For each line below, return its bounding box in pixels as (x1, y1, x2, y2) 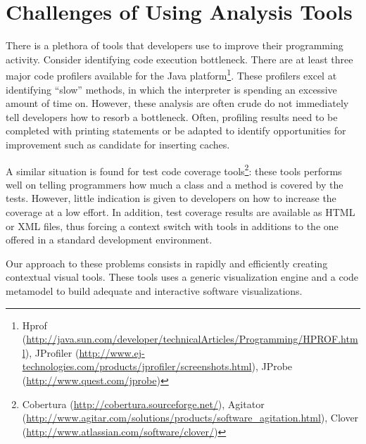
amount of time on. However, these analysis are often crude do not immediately (6, 96, 349, 110)
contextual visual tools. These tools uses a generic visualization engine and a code (6, 269, 359, 284)
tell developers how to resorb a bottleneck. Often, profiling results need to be (6, 109, 338, 124)
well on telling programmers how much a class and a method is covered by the (6, 177, 343, 191)
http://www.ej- (79, 345, 145, 360)
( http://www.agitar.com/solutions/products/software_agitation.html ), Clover (22, 410, 359, 425)
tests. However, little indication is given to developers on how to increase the (6, 191, 336, 205)
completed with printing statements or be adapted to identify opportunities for (6, 123, 346, 138)
